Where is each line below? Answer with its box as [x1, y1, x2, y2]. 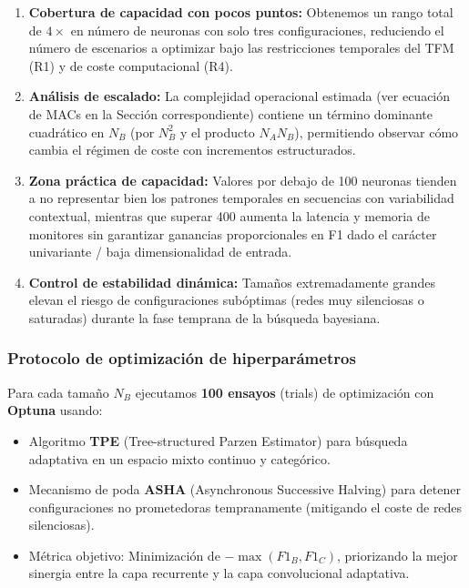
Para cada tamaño [7, 382, 109, 401]
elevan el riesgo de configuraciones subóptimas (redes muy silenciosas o [28, 290, 424, 309]
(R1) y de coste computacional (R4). [28, 56, 233, 75]
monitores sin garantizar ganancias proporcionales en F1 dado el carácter [28, 224, 437, 243]
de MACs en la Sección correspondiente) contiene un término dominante [28, 104, 433, 123]
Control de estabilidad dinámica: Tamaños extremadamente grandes [28, 272, 436, 291]
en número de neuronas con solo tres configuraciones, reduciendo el [70, 20, 444, 39]
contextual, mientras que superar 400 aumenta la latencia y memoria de [28, 206, 430, 225]
